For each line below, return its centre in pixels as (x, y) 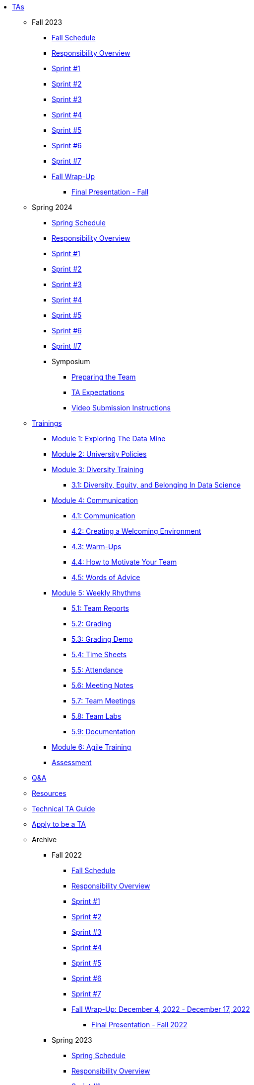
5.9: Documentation (104, 732)
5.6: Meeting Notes (102, 685)
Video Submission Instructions (121, 408)
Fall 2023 (47, 22)
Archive (44, 839)
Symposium (71, 361)
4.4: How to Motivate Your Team (124, 562)
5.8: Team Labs (96, 716)
